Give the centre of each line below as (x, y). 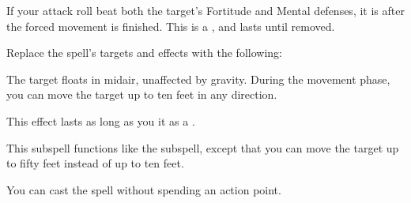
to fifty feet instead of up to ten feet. (95, 163)
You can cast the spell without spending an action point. (144, 189)
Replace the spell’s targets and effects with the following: (144, 53)
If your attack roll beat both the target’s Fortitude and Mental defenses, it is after (205, 10)
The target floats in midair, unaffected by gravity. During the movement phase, (198, 79)
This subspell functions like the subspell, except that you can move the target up (203, 147)
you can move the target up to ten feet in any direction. (142, 94)
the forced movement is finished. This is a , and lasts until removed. (171, 26)
